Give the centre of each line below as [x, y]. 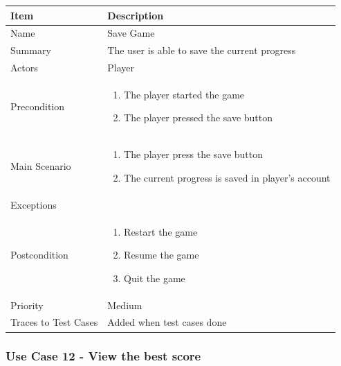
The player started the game [184, 94]
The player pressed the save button [199, 117]
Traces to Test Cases [54, 322]
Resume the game [162, 255]
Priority [27, 305]
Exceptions [34, 204]
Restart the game [161, 231]
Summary [31, 50]
